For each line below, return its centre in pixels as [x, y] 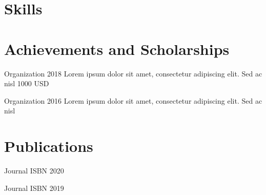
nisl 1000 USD [27, 83]
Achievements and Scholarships [117, 48]
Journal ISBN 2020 [34, 170]
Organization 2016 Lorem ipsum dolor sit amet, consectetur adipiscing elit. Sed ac [133, 100]
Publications [49, 146]
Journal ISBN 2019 [34, 188]
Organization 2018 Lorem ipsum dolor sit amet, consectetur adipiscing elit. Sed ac [133, 73]
